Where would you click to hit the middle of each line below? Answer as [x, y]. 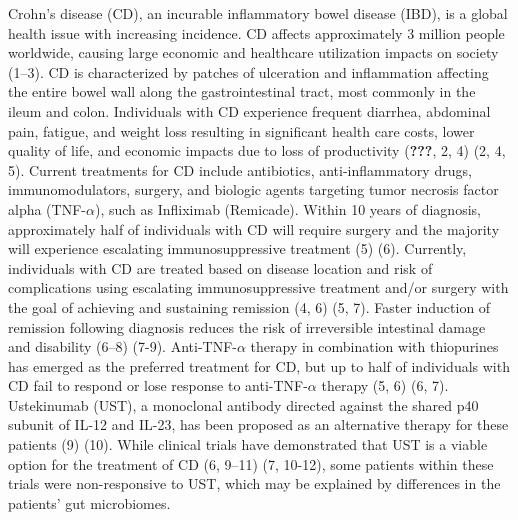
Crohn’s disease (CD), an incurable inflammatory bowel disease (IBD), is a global [258, 13]
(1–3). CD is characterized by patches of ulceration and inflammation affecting [248, 71]
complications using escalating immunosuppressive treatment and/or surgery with [258, 287]
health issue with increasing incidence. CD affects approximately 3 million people [256, 32]
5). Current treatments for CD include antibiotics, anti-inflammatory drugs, [240, 169]
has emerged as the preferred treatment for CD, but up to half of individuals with [259, 365]
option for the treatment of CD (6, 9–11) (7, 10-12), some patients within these [251, 463]
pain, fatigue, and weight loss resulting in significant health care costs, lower [241, 130]
